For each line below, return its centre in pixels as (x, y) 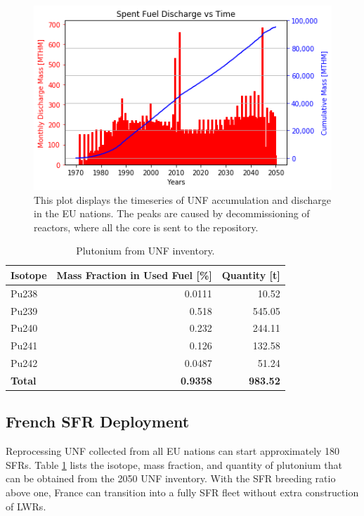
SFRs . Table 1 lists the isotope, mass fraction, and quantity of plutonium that (174, 464)
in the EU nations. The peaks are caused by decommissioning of (172, 213)
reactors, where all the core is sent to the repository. (146, 227)
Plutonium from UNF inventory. (145, 251)
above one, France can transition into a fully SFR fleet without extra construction (182, 492)
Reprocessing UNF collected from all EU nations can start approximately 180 (173, 451)
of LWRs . (26, 506)
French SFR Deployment (98, 421)
